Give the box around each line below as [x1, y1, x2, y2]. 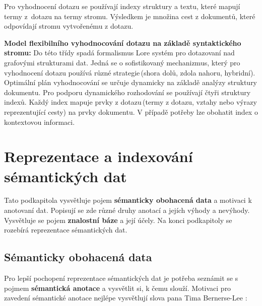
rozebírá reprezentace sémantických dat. [4, 224, 127, 235]
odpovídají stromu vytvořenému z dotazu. [4, 21, 134, 31]
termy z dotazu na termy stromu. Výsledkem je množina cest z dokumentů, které [4, 11, 255, 21]
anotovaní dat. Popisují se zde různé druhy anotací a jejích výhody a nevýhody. [4, 205, 250, 215]
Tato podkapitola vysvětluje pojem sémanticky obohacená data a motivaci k [4, 195, 252, 205]
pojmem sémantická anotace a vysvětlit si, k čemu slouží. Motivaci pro [4, 282, 231, 293]
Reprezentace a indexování [4, 146, 193, 167]
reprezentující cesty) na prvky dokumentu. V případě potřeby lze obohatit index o [4, 106, 258, 117]
